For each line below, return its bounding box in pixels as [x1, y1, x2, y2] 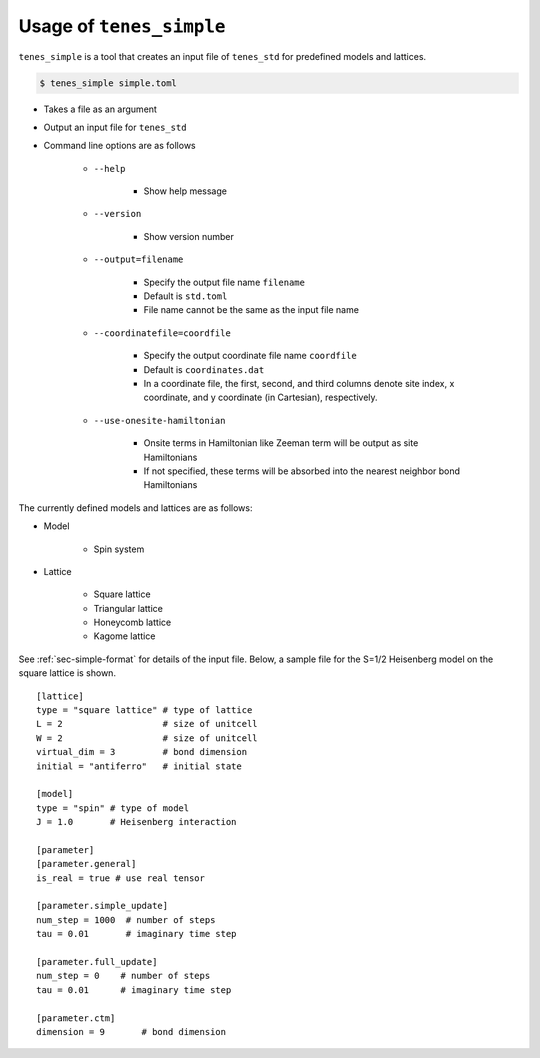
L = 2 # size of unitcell [36, 718, 259, 730]
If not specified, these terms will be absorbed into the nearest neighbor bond [143, 465, 460, 477]
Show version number [143, 230, 235, 242]
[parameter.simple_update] [36, 900, 169, 912]
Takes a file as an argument [43, 103, 157, 115]
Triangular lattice [93, 602, 164, 614]
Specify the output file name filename [143, 276, 305, 288]
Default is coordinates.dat [143, 363, 265, 375]
